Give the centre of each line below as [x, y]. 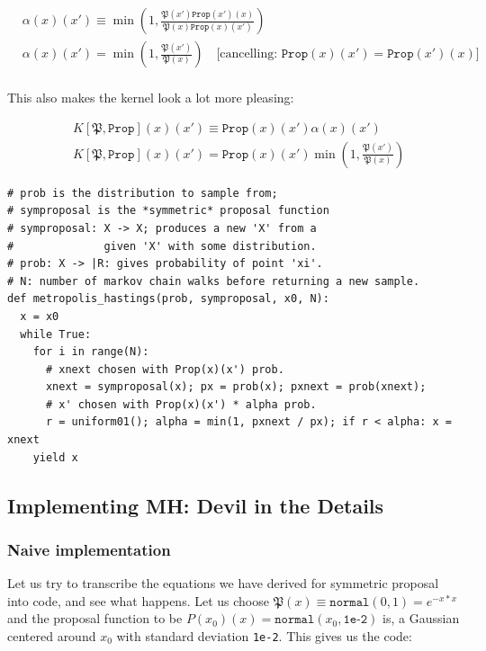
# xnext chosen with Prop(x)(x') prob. [165, 369]
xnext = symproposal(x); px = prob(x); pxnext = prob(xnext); [236, 387]
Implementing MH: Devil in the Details [196, 505]
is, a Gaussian [421, 618]
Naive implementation [89, 549]
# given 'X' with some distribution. [162, 246]
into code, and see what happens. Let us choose [138, 600]
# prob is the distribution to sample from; [143, 193]
